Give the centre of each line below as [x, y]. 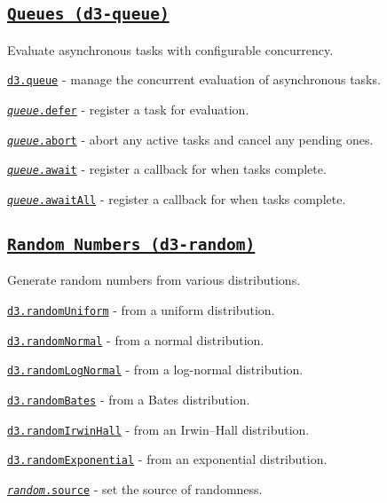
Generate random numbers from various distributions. [154, 280]
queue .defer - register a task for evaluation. [128, 110]
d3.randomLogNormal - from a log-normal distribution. [155, 369]
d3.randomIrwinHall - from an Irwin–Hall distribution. [158, 429]
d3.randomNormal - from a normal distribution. [136, 339]
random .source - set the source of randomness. [135, 488]
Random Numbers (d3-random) [131, 245]
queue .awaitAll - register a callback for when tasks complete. [177, 199]
